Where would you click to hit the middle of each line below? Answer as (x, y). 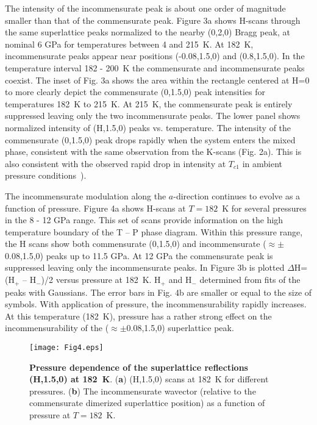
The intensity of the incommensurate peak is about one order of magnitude (145, 8)
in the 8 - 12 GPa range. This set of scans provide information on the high (144, 220)
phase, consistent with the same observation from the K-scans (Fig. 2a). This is (153, 152)
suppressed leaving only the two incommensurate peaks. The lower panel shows (153, 116)
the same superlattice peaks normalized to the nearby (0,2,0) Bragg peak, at (148, 32)
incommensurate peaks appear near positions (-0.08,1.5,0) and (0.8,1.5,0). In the (155, 56)
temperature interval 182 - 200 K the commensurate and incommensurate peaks (155, 67)
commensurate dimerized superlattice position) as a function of (147, 403)
